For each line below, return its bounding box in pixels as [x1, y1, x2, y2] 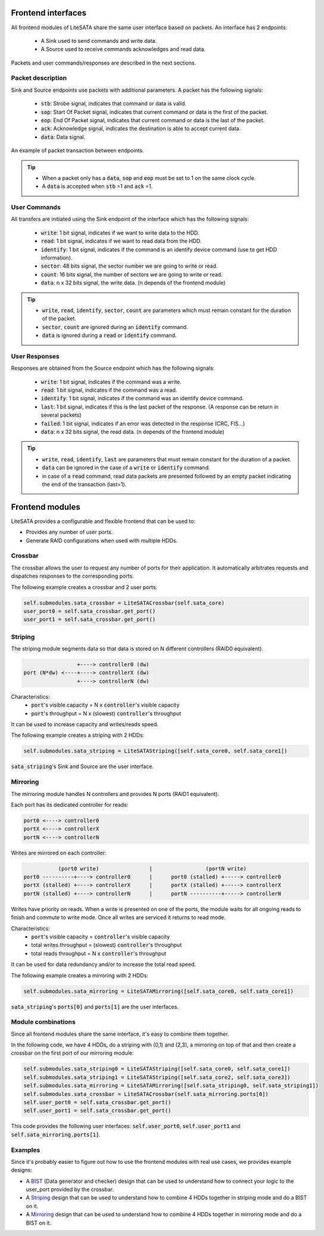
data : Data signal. [40, 133, 86, 140]
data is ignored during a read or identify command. [42, 332, 177, 339]
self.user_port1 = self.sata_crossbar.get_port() [23, 1107, 172, 1114]
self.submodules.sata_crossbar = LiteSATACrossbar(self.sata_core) [23, 599, 225, 606]
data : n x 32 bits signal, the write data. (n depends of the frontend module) [40, 279, 226, 286]
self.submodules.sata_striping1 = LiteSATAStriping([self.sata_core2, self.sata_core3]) [23, 1074, 291, 1080]
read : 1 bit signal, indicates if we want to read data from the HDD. [40, 237, 202, 244]
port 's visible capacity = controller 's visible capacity [31, 933, 170, 940]
